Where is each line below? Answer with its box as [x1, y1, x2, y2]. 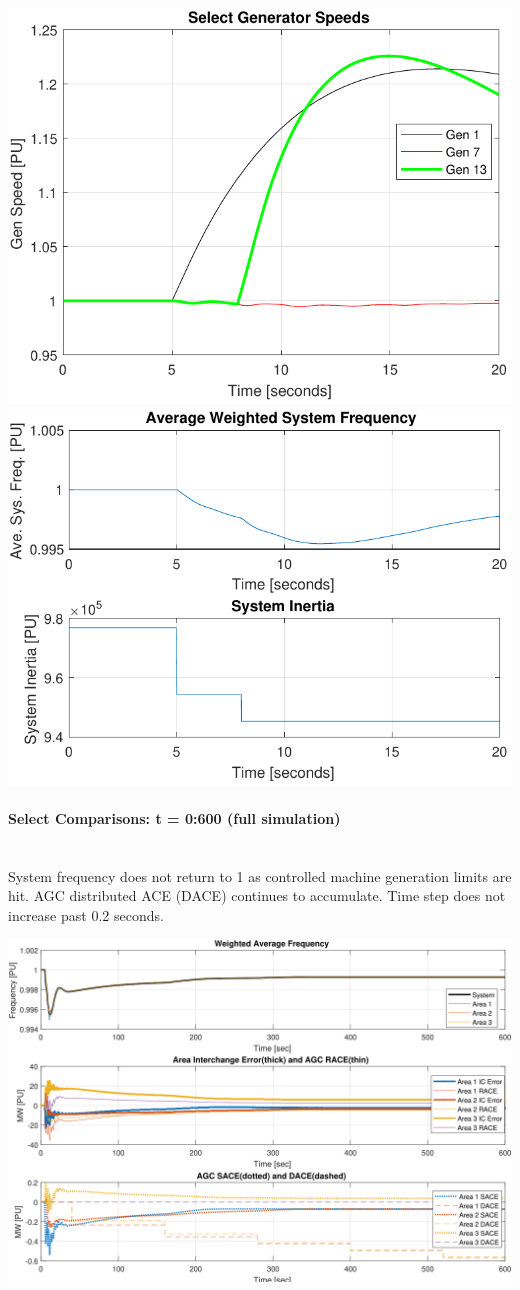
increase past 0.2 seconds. [8, 904, 164, 925]
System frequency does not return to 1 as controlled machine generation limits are [8, 865, 512, 886]
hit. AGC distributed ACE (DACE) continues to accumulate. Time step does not [8, 885, 506, 906]
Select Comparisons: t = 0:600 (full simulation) [8, 807, 341, 828]
